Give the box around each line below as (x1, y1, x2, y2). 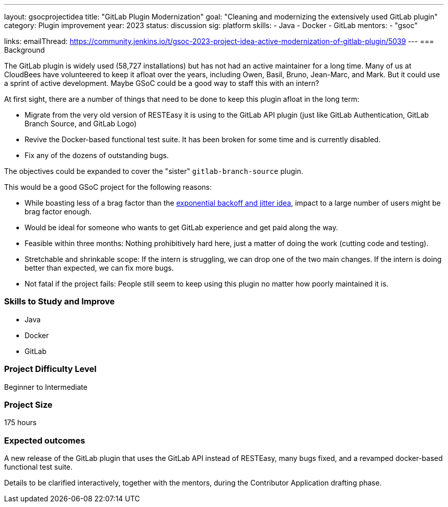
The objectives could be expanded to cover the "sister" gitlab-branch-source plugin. (4, 167, 303, 175)
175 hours (4, 418, 37, 427)
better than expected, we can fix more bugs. (25, 263, 174, 272)
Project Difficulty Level (4, 364, 97, 374)
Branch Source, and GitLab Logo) (25, 119, 137, 128)
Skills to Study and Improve (4, 296, 115, 307)
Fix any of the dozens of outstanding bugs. (25, 151, 169, 160)
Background (4, 46, 45, 54)
